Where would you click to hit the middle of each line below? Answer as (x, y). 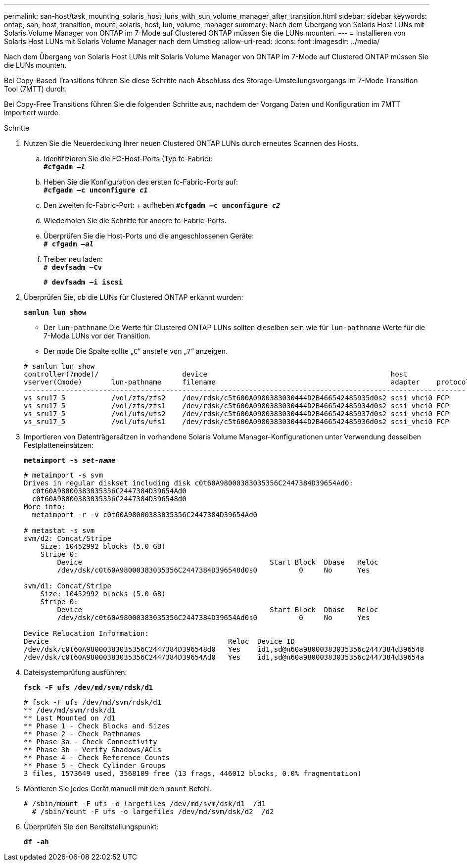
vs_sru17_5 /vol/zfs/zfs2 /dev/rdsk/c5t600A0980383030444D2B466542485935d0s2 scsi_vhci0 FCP (236, 398)
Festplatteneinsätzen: (59, 445)
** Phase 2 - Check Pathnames (82, 734)
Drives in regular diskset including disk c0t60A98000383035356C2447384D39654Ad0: (188, 483)
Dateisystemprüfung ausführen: (75, 672)
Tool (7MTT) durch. (36, 89)
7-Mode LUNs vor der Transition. (97, 336)
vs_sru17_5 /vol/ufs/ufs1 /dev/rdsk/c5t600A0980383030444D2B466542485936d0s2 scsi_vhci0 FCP (236, 422)
